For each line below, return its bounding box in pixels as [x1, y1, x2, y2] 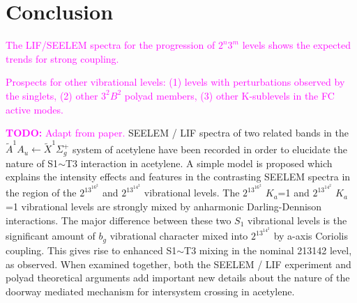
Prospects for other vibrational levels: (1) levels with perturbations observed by [6, 75, 345, 89]
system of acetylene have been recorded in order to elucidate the [73, 141, 347, 156]
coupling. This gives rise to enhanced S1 [6, 242, 177, 257]
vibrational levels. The [144, 185, 240, 200]
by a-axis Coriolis [273, 228, 349, 243]
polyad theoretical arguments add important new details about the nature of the [6, 270, 350, 285]
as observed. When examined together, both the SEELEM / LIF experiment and [6, 256, 351, 271]
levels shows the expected [242, 38, 351, 52]
